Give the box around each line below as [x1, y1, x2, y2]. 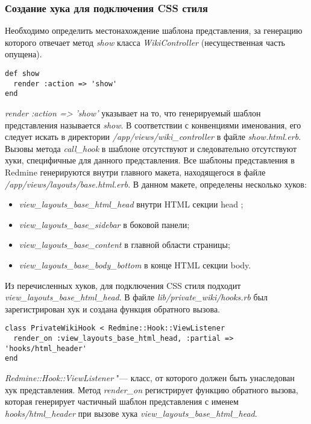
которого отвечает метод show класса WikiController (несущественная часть [5, 36, 285, 48]
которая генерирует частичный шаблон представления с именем [5, 395, 239, 408]
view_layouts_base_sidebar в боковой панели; [19, 218, 190, 230]
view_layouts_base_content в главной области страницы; [19, 238, 230, 251]
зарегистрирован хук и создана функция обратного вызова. [5, 302, 221, 315]
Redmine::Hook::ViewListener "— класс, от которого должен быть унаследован [5, 371, 295, 384]
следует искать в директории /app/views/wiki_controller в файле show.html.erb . [5, 130, 301, 143]
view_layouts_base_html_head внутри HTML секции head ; [19, 198, 243, 210]
